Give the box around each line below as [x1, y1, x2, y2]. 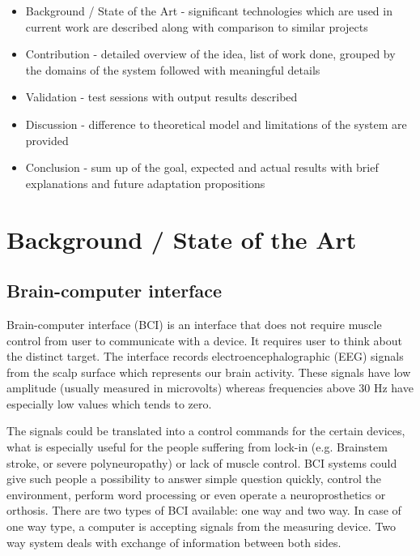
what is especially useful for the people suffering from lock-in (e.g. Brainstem [6, 438, 388, 455]
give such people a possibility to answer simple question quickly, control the [6, 470, 381, 487]
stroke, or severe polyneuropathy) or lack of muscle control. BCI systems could [6, 454, 397, 471]
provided [25, 131, 69, 148]
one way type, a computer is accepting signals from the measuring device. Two [6, 518, 397, 535]
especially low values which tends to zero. [6, 395, 212, 412]
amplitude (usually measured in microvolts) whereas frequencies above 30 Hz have [6, 379, 414, 396]
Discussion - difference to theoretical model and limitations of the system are [25, 115, 407, 132]
